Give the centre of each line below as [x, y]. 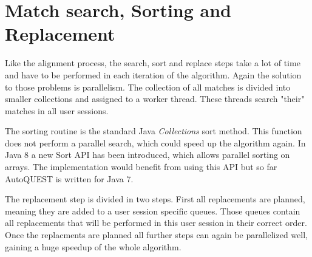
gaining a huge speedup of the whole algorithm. [93, 246]
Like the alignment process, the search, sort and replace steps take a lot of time [153, 63]
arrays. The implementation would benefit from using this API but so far [141, 167]
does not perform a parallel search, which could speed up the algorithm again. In [155, 142]
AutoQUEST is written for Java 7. [69, 178]
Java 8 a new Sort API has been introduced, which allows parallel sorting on [148, 155]
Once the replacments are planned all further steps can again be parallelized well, [156, 235]
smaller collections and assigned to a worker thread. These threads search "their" [155, 99]
